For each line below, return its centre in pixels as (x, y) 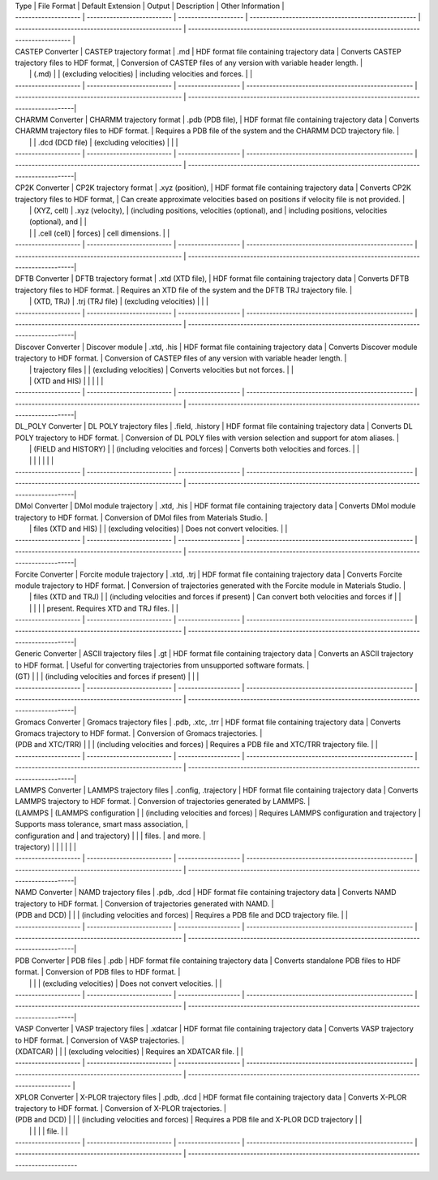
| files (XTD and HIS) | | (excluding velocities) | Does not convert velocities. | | (159, 529)
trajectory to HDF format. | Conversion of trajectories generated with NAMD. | (144, 903)
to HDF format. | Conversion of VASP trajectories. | (100, 1040)
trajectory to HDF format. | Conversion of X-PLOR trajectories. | (121, 1108)
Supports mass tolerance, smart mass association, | (101, 824)
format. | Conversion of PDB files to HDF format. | (98, 972)
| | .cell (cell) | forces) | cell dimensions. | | (100, 233)
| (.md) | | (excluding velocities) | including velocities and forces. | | (141, 74)
